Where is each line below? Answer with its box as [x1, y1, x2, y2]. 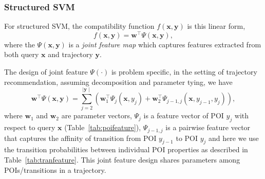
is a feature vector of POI [143, 110, 224, 121]
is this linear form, [187, 21, 245, 31]
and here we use [209, 132, 259, 143]
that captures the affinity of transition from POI [4, 132, 157, 143]
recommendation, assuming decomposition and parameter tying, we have [4, 76, 233, 87]
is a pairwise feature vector [165, 122, 251, 133]
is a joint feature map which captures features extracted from [68, 39, 261, 49]
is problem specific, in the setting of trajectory [111, 66, 257, 77]
